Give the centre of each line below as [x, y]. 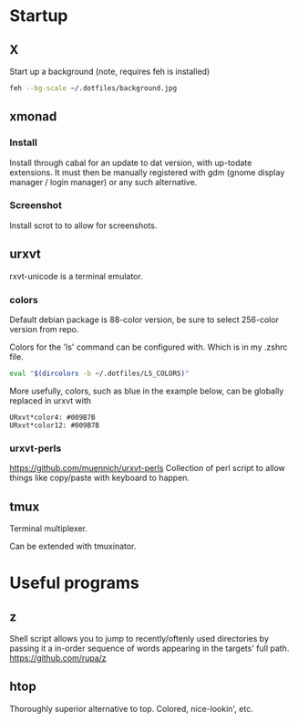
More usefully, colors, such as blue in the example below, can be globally [147, 391]
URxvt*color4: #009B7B [52, 417]
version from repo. [44, 329]
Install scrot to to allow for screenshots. [83, 225]
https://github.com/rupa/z [58, 657]
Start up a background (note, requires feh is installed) [110, 71]
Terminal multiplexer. [49, 528]
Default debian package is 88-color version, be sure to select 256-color [144, 320]
